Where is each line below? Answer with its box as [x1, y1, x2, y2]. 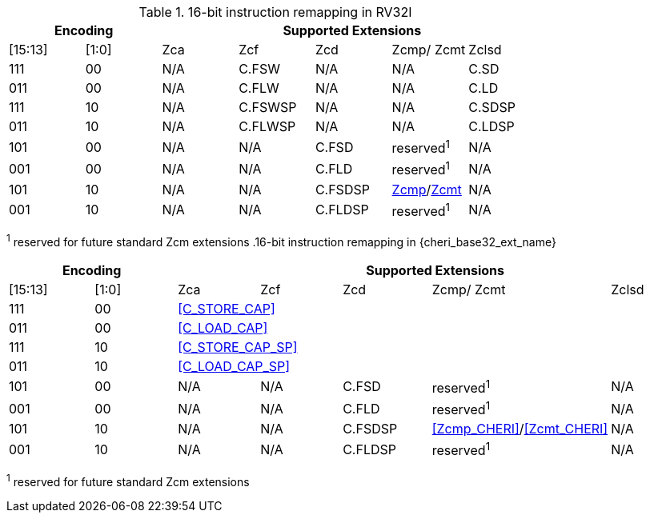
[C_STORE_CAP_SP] [178, 338, 298, 355]
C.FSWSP [239, 99, 297, 115]
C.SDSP [468, 99, 516, 115]
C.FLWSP [239, 118, 296, 134]
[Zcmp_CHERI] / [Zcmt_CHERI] [431, 421, 608, 437]
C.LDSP [468, 118, 515, 134]
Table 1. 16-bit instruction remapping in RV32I [138, 4, 412, 20]
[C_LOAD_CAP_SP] [178, 357, 291, 374]
